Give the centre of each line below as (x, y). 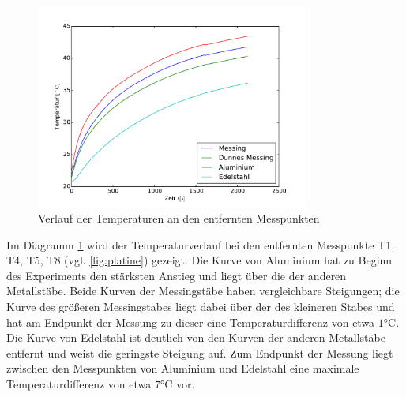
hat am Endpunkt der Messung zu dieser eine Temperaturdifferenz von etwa (191, 322)
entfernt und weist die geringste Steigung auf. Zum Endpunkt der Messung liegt (200, 352)
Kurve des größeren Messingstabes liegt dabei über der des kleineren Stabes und (201, 306)
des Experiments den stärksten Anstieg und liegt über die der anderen (177, 275)
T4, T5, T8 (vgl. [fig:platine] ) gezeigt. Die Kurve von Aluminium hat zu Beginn (199, 260)
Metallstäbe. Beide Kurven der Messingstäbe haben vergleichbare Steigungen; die (203, 291)
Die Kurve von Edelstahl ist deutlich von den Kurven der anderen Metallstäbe (196, 337)
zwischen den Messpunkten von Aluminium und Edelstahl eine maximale (183, 368)
